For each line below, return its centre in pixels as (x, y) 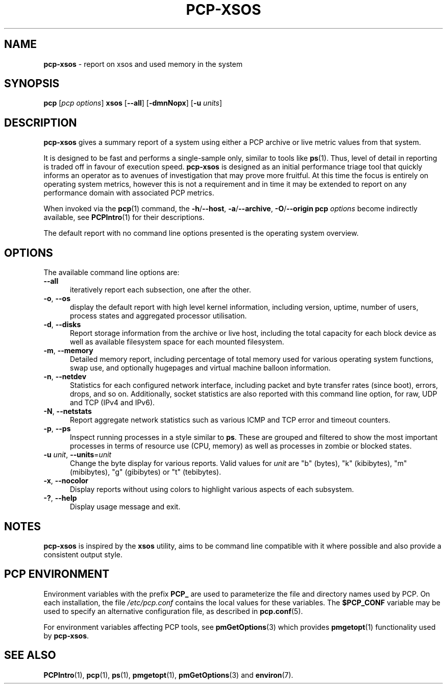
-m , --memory (68, 351)
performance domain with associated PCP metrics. (129, 193)
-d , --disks (62, 325)
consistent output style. (83, 554)
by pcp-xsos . (66, 635)
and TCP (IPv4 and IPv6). (113, 403)
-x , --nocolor (66, 481)
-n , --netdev (65, 377)
